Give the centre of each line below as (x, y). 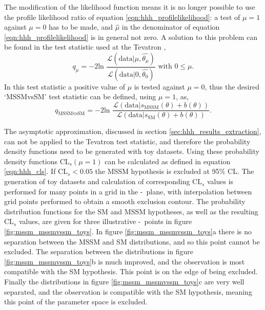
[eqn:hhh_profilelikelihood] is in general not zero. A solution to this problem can (131, 37)
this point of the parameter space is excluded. (76, 302)
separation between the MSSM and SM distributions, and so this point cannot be (132, 241)
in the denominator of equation (171, 27)
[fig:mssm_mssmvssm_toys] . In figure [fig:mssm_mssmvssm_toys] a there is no (128, 231)
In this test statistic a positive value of (65, 86)
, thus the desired (232, 86)
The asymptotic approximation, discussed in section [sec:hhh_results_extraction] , (133, 131)
